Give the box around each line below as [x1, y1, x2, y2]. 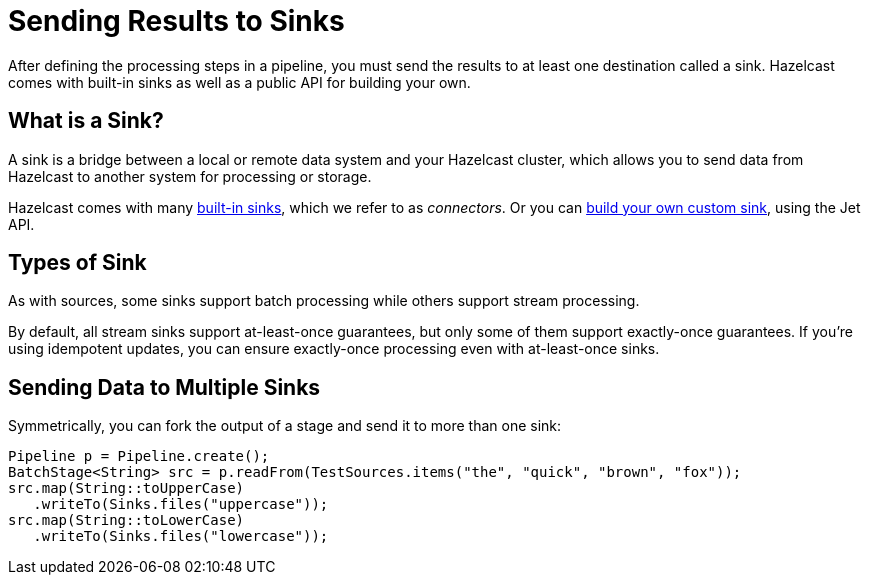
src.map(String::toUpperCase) [8, 480, 245, 497]
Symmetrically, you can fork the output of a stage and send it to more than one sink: [8, 417, 562, 435]
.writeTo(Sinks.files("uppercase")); [33, 496, 329, 513]
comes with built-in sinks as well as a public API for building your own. [8, 73, 471, 91]
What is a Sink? [8, 108, 164, 134]
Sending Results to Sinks [8, 4, 345, 38]
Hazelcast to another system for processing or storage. [8, 167, 372, 185]
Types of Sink [8, 250, 147, 276]
